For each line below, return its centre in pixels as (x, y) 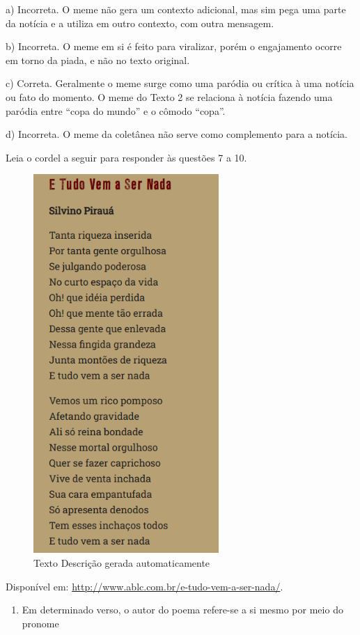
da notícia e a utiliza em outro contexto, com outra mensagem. (140, 23)
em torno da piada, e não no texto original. (98, 60)
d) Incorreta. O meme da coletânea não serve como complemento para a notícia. (177, 134)
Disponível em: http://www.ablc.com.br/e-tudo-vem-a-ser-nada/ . (144, 586)
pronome (40, 623)
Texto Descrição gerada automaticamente (122, 562)
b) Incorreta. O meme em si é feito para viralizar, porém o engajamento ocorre (174, 46)
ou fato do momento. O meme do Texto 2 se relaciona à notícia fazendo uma (169, 96)
